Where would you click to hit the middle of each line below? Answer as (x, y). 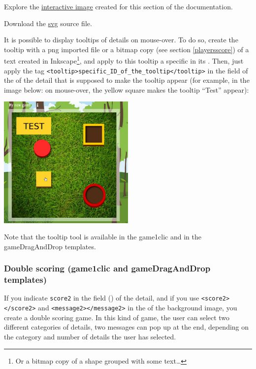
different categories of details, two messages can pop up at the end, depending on (127, 327)
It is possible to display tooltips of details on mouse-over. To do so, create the (121, 40)
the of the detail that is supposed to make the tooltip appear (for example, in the (127, 80)
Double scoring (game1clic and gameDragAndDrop (107, 268)
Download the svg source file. (48, 23)
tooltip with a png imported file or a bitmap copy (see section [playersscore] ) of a (127, 49)
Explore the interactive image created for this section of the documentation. (118, 6)
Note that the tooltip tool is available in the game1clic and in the (103, 237)
